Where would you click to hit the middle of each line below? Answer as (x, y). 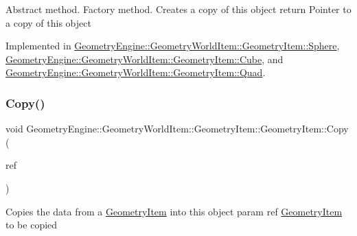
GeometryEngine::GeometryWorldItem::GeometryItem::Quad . (136, 72)
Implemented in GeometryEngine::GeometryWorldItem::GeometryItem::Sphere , (173, 46)
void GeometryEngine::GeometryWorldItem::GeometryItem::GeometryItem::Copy (177, 129)
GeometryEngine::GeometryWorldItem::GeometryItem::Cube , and (145, 59)
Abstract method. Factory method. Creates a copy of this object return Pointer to (178, 9)
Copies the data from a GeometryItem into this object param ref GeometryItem (174, 211)
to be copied (32, 225)
